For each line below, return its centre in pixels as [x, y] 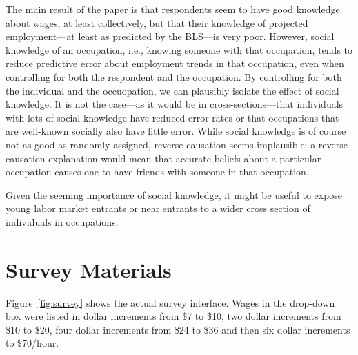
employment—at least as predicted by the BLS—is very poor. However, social [170, 36]
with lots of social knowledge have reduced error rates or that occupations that [172, 117]
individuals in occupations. [62, 221]
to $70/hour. [32, 343]
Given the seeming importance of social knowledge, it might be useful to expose [174, 194]
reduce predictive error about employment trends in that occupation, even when [175, 63]
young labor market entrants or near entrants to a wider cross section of [158, 208]
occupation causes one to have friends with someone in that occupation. [157, 172]
